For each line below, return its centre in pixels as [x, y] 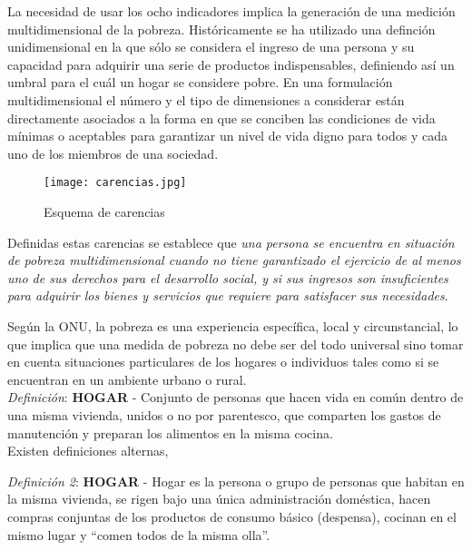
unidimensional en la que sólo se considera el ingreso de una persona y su [211, 47]
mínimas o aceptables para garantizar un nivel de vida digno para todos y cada [227, 136]
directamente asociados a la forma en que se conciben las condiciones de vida [221, 118]
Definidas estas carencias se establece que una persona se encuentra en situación [231, 242]
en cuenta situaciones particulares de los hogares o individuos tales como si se [223, 362]
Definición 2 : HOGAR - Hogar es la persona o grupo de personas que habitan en [236, 481]
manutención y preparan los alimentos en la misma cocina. [170, 432]
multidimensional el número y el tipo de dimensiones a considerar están [206, 99]
